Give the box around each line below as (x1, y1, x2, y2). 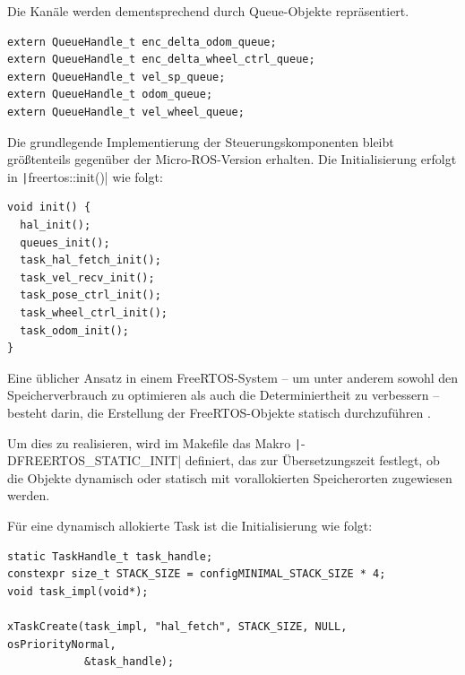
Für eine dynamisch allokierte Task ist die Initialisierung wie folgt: (7, 515, 373, 534)
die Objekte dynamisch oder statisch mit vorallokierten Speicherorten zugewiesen (7, 468, 452, 487)
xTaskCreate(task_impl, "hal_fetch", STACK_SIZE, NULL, (7, 619, 348, 633)
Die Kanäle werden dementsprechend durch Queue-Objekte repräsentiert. (7, 2, 409, 20)
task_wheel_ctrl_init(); (20, 306, 168, 319)
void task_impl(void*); (7, 584, 149, 598)
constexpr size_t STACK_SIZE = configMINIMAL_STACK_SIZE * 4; (7, 567, 386, 581)
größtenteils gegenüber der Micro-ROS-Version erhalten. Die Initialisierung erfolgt (7, 150, 457, 169)
